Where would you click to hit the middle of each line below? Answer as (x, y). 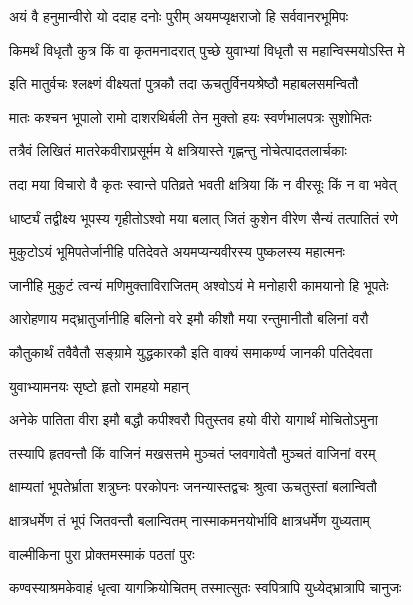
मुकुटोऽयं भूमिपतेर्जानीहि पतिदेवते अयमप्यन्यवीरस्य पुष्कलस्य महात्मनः (177, 251)
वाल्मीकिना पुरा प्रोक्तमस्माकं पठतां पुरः (102, 553)
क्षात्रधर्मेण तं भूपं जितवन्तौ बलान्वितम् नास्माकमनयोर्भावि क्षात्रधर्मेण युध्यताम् (189, 519)
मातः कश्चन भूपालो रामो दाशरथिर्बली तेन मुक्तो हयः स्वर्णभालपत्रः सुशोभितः (190, 116)
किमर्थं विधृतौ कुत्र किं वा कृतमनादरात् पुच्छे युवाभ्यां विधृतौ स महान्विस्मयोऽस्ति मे (207, 49)
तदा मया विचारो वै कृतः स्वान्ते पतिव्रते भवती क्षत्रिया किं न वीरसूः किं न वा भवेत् (203, 183)
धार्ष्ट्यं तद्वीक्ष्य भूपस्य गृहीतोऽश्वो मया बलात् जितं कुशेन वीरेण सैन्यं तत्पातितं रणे (204, 217)
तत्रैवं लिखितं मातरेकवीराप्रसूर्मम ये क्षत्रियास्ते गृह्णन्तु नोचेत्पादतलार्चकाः (178, 150)
